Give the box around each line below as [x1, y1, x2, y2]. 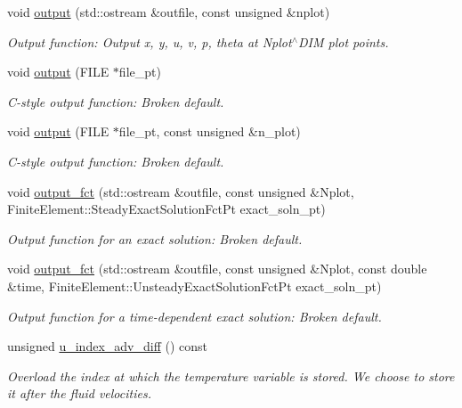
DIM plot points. [297, 32, 389, 51]
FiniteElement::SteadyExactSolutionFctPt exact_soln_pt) [7, 200, 326, 218]
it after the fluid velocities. [7, 384, 151, 403]
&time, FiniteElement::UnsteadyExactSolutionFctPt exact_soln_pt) [7, 276, 382, 295]
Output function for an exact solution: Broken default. [7, 229, 303, 248]
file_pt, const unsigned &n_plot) [118, 122, 301, 141]
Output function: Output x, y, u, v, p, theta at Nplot [7, 32, 292, 51]
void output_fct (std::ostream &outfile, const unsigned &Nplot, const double [7, 259, 427, 278]
